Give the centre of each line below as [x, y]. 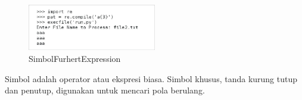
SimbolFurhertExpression [75, 59]
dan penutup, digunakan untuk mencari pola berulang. [105, 90]
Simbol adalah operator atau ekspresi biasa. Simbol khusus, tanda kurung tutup [151, 78]
